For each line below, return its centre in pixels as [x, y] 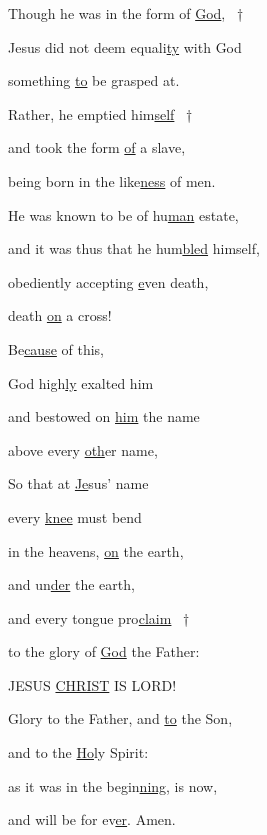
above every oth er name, [83, 449]
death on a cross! [60, 315]
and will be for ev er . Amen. [92, 819]
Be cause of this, [56, 348]
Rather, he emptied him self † [100, 113]
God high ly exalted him [81, 382]
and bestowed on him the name [104, 416]
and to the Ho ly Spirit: [78, 752]
